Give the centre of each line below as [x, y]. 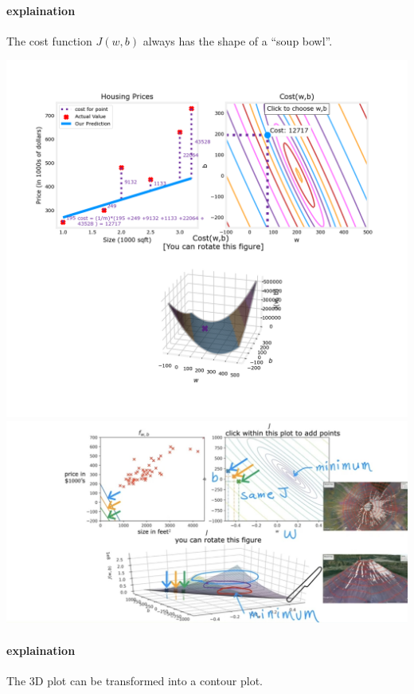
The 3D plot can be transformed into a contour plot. [135, 680]
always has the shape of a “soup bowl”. [238, 40]
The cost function [49, 40]
